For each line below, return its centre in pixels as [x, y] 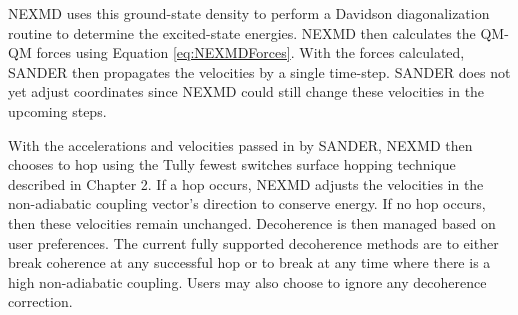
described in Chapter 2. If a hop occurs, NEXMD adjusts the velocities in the [246, 183]
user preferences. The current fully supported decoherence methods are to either [253, 242]
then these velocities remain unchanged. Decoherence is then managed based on [252, 222]
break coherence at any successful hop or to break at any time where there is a [249, 262]
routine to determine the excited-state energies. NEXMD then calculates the [242, 32]
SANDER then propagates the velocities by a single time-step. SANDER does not [259, 71]
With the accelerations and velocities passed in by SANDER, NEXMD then [240, 144]
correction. [40, 301]
